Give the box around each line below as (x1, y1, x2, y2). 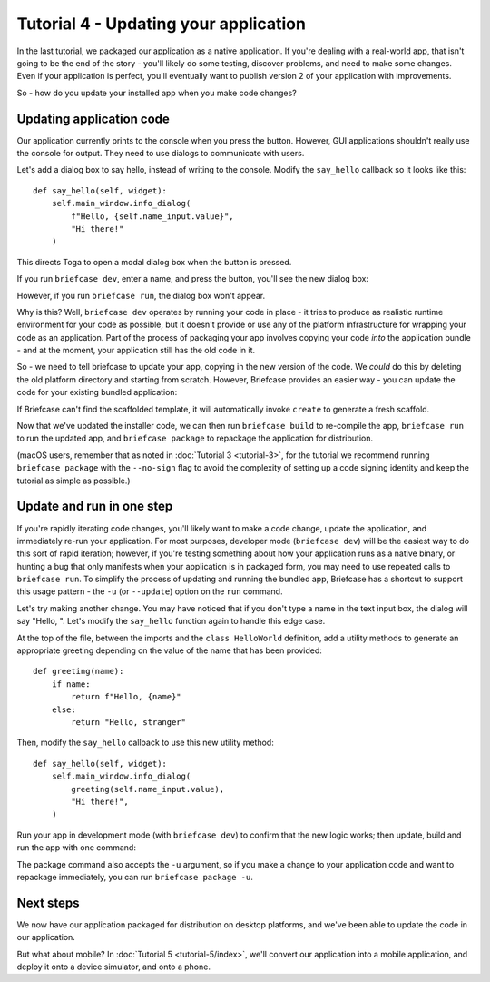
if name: (51, 679, 91, 689)
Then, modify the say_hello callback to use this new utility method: (16, 737, 274, 749)
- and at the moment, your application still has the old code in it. (16, 345, 256, 356)
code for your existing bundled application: (16, 387, 178, 398)
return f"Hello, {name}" (71, 691, 181, 702)
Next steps (16, 895, 80, 910)
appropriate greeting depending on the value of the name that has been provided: (16, 645, 322, 656)
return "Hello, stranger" (71, 717, 186, 727)
